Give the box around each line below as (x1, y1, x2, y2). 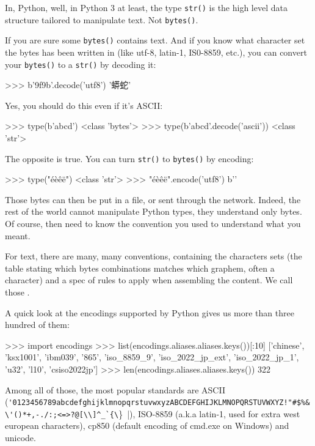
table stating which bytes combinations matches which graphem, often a (5, 261, 275, 274)
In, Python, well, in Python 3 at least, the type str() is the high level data (5, 1, 288, 13)
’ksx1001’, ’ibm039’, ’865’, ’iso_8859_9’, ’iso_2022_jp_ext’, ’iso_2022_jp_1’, (5, 351, 299, 363)
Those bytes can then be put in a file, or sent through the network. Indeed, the (5, 193, 301, 206)
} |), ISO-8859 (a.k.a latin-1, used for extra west (118, 407, 300, 420)
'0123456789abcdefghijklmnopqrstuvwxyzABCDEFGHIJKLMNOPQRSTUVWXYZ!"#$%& (8, 398, 310, 407)
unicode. (5, 431, 36, 444)
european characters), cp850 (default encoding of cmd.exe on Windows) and (5, 419, 289, 432)
